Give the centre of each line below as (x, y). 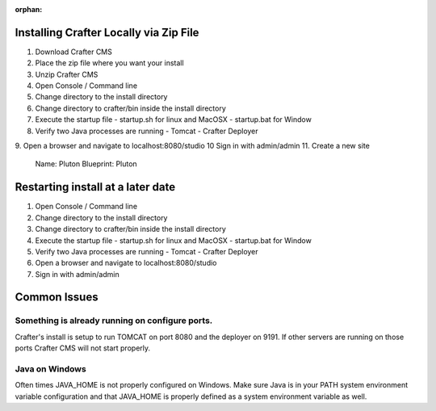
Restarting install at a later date (95, 187)
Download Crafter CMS (73, 52)
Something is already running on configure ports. (114, 321)
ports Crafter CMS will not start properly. (83, 348)
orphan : (29, 9)
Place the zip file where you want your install (110, 63)
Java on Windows (50, 369)
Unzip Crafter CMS (67, 74)
